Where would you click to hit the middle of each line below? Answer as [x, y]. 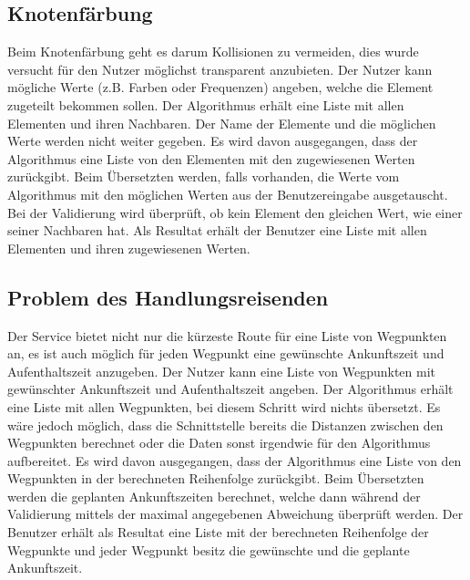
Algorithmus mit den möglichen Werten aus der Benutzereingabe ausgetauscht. [228, 194]
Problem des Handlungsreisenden [168, 297]
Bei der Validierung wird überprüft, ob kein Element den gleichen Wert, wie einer [235, 212]
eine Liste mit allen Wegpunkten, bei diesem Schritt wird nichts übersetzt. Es [224, 406]
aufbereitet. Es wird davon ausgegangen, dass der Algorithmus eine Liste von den [235, 460]
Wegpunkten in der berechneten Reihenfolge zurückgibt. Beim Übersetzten [216, 478]
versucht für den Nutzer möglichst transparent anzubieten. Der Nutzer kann [220, 69]
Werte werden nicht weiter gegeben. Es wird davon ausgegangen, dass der [213, 141]
